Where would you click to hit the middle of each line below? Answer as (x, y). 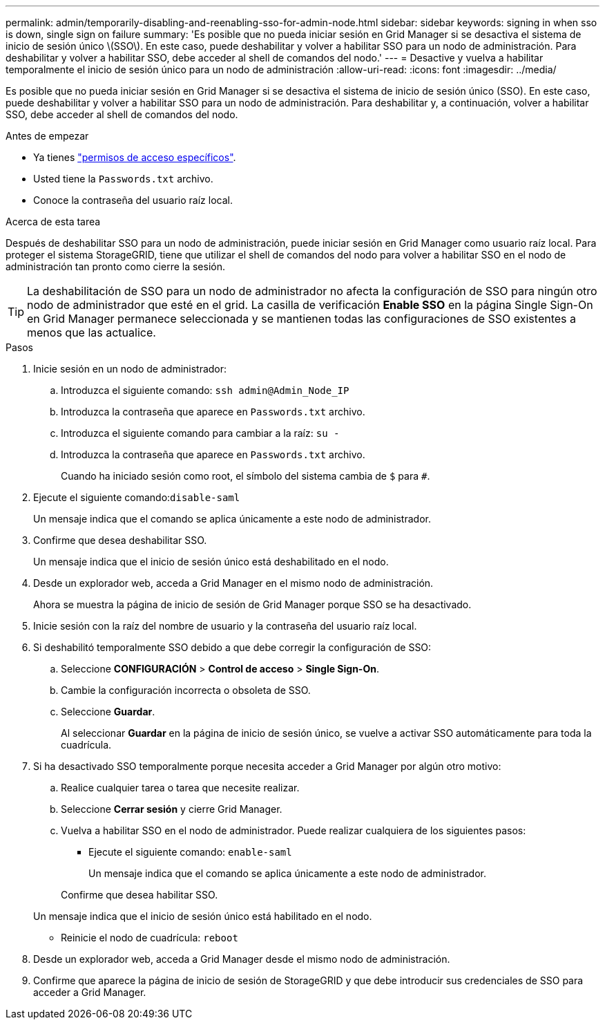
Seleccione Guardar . (108, 712)
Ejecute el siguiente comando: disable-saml (137, 497)
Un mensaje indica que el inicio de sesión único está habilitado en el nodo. (203, 916)
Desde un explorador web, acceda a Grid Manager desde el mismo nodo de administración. (242, 959)
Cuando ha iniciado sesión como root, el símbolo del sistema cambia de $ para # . (246, 476)
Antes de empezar (47, 136)
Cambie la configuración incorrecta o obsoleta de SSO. (186, 690)
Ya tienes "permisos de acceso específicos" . (135, 157)
